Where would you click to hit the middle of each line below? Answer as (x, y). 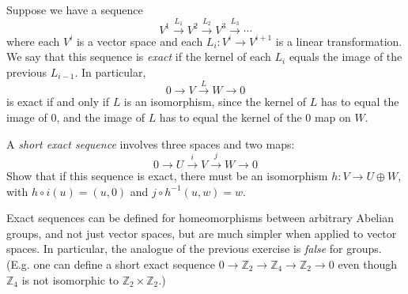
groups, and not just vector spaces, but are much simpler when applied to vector (202, 233)
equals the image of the (346, 57)
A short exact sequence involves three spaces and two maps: (151, 143)
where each (33, 41)
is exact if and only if (58, 102)
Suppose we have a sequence (75, 9)
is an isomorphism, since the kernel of (215, 102)
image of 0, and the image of (76, 117)
